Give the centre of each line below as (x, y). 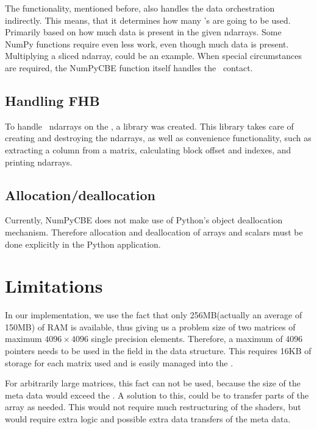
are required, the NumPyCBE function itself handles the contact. (129, 67)
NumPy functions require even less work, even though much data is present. (147, 44)
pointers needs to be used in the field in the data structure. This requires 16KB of (158, 351)
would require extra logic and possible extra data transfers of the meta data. (148, 419)
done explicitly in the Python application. (83, 244)
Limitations (54, 286)
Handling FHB (52, 100)
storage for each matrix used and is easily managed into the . (119, 362)
